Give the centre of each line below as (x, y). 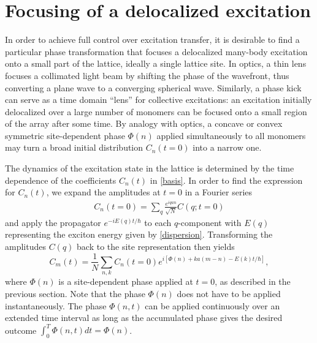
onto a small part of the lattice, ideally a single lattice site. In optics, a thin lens (156, 63)
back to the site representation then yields (156, 246)
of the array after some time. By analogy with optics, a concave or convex (144, 123)
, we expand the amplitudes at (103, 192)
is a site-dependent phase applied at (126, 281)
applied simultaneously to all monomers (231, 135)
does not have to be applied (229, 293)
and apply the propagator (53, 222)
